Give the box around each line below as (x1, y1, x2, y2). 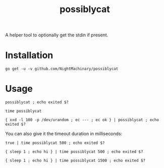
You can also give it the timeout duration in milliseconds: (5, 131, 123, 137)
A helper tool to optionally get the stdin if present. (5, 32, 108, 38)
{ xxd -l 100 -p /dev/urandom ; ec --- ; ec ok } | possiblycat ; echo (5, 118, 159, 123)
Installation (5, 49, 53, 61)
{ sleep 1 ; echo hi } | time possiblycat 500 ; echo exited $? (5, 149, 143, 154)
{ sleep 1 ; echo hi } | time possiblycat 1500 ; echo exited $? (5, 158, 145, 163)
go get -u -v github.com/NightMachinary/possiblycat (5, 67, 119, 72)
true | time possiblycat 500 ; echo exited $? (5, 140, 105, 146)
